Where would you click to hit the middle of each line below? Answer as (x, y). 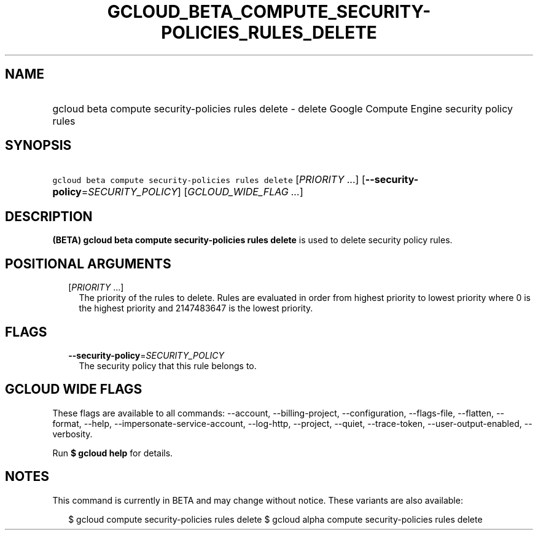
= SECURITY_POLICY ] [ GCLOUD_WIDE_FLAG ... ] (192, 192)
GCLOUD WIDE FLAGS (74, 389)
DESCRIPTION (49, 216)
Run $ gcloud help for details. (113, 453)
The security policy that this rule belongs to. (168, 365)
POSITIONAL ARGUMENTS (88, 264)
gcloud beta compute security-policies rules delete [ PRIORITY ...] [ (209, 180)
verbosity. (72, 434)
